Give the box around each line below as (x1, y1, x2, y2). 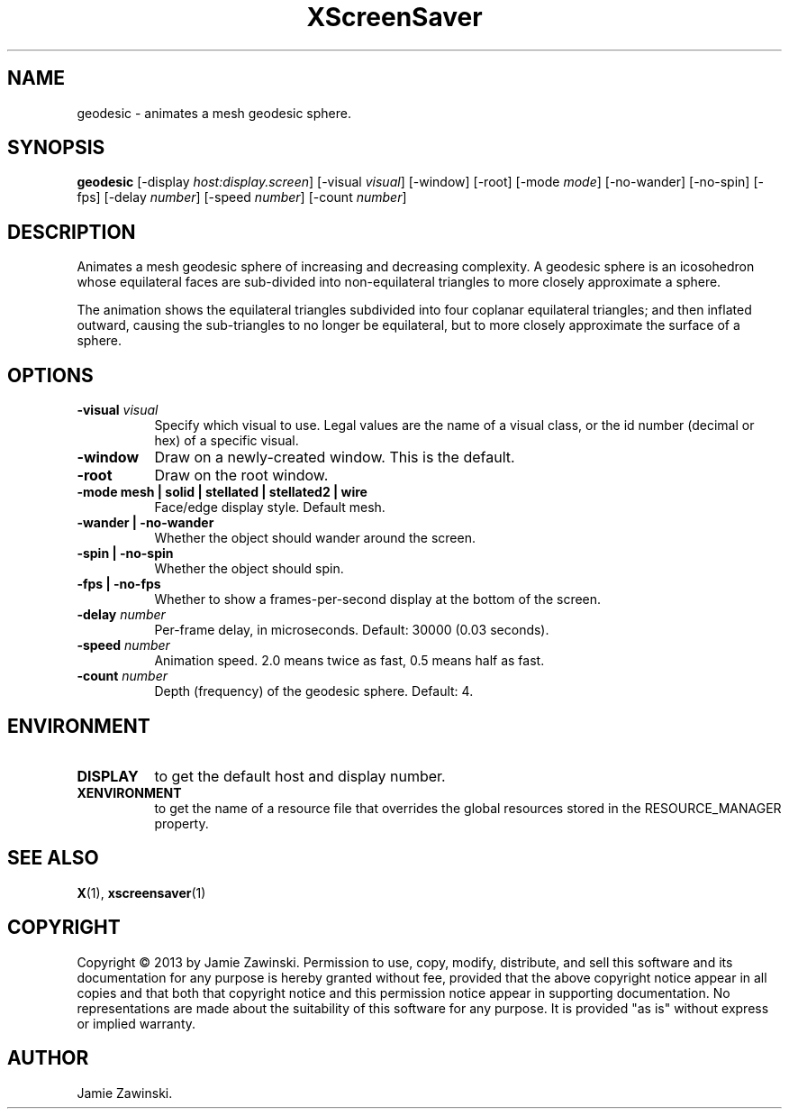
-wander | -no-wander (77, 515, 214, 531)
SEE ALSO (7, 846, 99, 870)
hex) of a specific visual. (154, 433, 299, 449)
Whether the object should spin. (154, 561, 344, 577)
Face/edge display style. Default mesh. (154, 499, 385, 516)
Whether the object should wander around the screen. (154, 530, 476, 546)
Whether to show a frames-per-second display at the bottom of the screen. (154, 591, 602, 608)
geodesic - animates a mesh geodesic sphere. (77, 105, 351, 121)
